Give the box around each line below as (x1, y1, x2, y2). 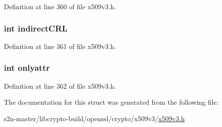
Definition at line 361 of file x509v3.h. (4, 41, 116, 51)
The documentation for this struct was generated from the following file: (4, 97, 219, 107)
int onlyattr (4, 62, 50, 74)
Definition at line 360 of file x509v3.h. (4, 1, 116, 11)
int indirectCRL (4, 22, 68, 34)
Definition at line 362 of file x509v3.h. (4, 80, 116, 91)
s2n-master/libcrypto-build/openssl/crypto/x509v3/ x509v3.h (4, 113, 185, 123)
